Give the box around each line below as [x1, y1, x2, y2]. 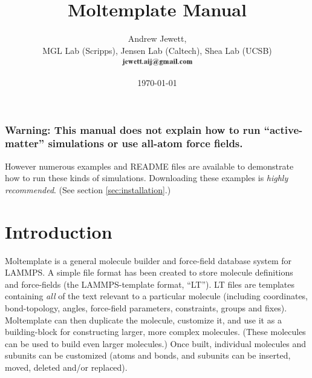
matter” [5, 136, 45, 151]
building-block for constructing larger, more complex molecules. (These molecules [5, 325, 306, 338]
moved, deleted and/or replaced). [5, 360, 128, 373]
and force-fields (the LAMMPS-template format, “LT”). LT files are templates [5, 277, 295, 290]
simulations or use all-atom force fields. [48, 136, 243, 151]
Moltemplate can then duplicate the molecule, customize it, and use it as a [5, 313, 282, 326]
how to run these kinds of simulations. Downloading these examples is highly [5, 171, 288, 184]
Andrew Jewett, [128, 32, 187, 45]
